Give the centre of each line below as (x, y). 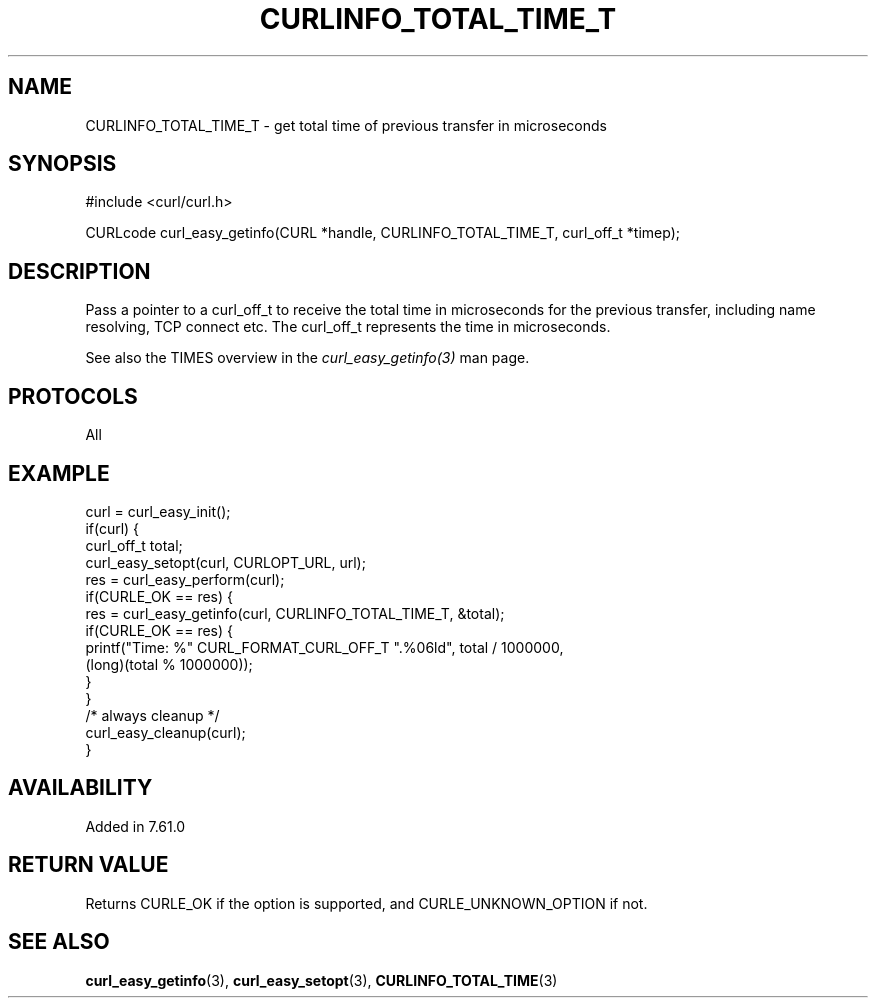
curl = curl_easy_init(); (158, 511)
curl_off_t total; (134, 545)
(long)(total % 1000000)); (169, 664)
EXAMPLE (59, 473)
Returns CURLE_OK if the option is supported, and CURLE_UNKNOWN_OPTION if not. (366, 903)
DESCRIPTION (79, 271)
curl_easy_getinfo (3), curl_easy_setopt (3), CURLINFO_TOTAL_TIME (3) (321, 980)
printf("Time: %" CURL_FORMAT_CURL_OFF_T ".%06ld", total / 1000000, (324, 647)
